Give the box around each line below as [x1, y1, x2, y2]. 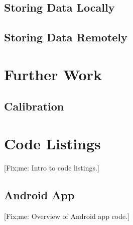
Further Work [4, 64, 102, 84]
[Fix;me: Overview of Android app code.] [4, 210, 129, 221]
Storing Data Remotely [4, 29, 127, 45]
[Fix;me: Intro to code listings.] [4, 162, 99, 173]
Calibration [4, 98, 64, 114]
